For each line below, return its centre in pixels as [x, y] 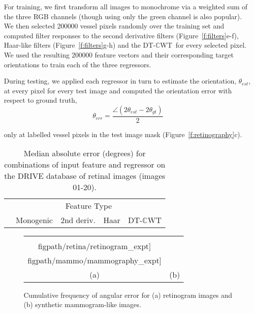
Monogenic [34, 220]
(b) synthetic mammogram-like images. [82, 304]
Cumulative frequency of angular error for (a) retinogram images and [128, 295]
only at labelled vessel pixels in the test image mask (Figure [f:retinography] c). [123, 134]
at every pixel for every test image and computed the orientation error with [118, 90]
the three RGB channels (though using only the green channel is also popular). [123, 16]
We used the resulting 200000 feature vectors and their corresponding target [119, 54]
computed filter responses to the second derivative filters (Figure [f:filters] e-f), [121, 35]
